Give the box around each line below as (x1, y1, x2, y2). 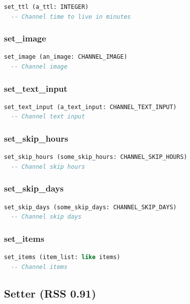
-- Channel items (11, 263, 67, 270)
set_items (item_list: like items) (4, 254, 121, 261)
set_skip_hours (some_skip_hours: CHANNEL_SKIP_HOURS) (4, 153, 188, 161)
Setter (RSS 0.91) (4, 285, 96, 301)
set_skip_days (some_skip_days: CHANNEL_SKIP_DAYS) (4, 203, 177, 211)
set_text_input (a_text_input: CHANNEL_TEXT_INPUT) (4, 103, 177, 111)
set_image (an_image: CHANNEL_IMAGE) (4, 53, 127, 61)
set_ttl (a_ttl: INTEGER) (4, 3, 89, 10)
